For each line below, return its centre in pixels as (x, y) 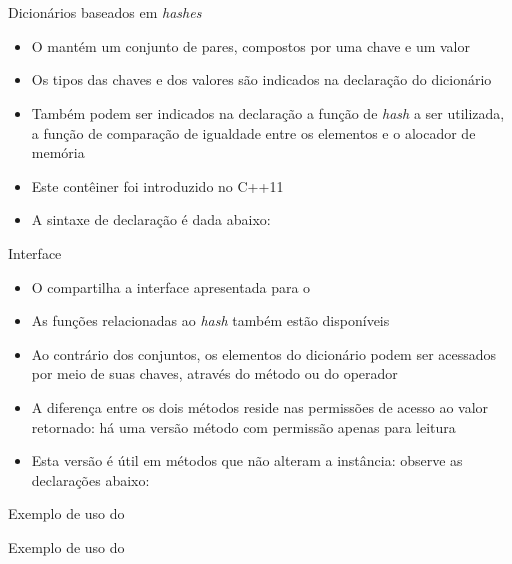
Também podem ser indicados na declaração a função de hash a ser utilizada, (268, 112)
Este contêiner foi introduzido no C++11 (157, 185)
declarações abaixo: (90, 479)
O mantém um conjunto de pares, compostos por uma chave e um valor (250, 45)
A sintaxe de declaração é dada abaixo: (151, 219)
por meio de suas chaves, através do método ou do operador (214, 373)
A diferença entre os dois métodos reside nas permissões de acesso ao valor (260, 406)
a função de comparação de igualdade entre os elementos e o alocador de (253, 132)
